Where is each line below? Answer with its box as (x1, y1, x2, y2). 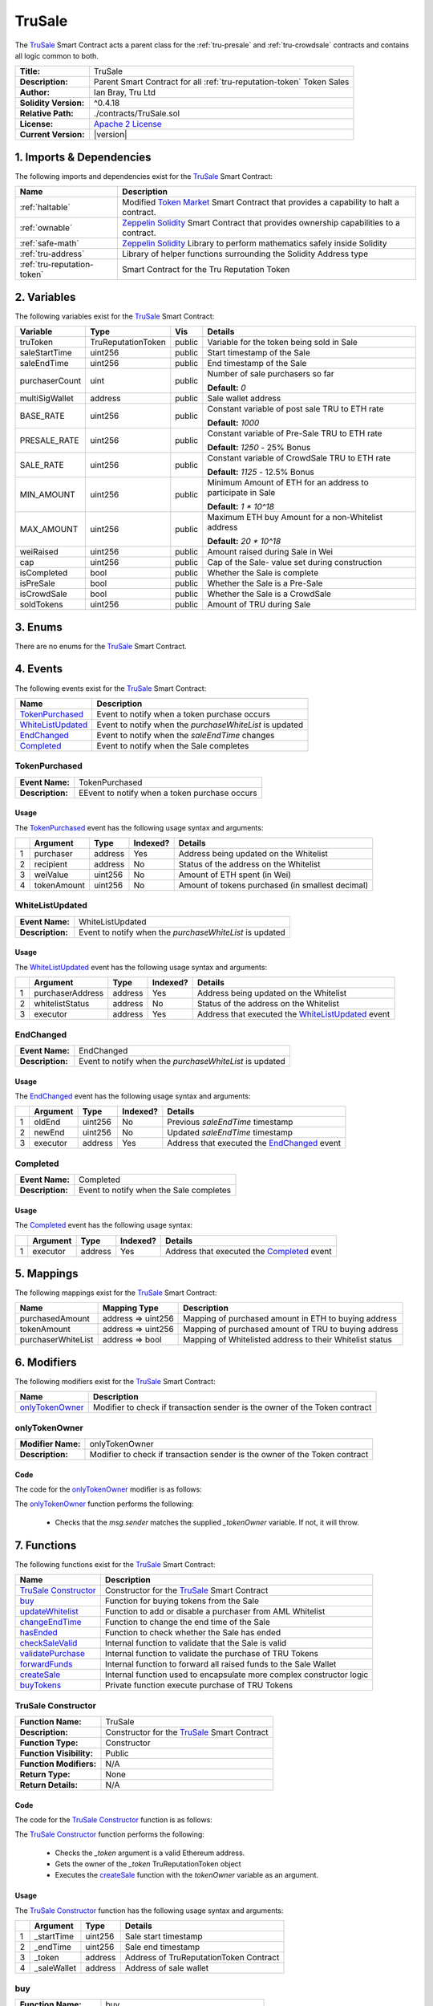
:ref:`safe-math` (19, 238, 79, 249)
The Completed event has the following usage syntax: (14, 1220, 193, 1230)
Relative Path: (19, 108, 74, 120)
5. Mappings (14, 1266, 79, 1280)
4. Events (14, 662, 63, 676)
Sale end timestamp (124, 1942, 200, 1953)
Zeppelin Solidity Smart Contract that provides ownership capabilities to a (121, 217, 400, 229)
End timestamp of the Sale (207, 358, 307, 369)
